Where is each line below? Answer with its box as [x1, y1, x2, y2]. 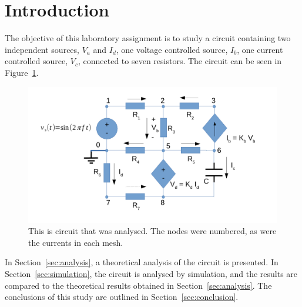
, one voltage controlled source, [116, 43, 228, 55]
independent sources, [5, 43, 79, 55]
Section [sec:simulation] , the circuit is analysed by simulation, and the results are [5, 267, 298, 279]
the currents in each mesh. [28, 236, 123, 248]
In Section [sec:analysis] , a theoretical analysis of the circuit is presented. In [5, 256, 278, 268]
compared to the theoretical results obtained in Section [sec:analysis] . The [5, 279, 272, 291]
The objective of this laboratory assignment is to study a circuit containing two [5, 32, 291, 44]
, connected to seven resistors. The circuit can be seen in [78, 55, 282, 67]
